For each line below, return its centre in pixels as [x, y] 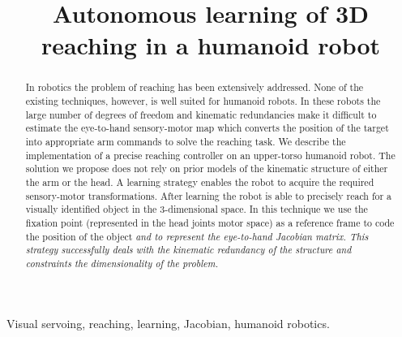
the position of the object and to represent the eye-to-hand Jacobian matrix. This [197, 236]
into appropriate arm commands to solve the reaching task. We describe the [186, 141]
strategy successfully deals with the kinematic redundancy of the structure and [188, 250]
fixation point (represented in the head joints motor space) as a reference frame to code [210, 222]
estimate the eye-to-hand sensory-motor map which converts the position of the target [207, 128]
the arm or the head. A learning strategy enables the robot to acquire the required [200, 181]
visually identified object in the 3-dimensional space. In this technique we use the [197, 209]
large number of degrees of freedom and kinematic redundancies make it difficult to [201, 114]
